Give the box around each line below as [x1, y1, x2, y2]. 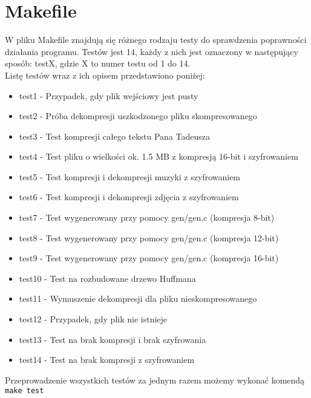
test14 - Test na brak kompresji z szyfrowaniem [19, 353, 195, 366]
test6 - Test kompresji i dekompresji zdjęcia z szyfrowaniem [19, 191, 239, 203]
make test [5, 387, 44, 396]
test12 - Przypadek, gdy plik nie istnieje [19, 313, 168, 325]
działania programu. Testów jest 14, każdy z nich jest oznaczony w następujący [5, 45, 298, 57]
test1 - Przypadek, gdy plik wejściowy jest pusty [19, 89, 198, 102]
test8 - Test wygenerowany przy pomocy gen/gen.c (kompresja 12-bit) [19, 231, 279, 244]
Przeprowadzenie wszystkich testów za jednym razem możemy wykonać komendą [5, 373, 305, 386]
